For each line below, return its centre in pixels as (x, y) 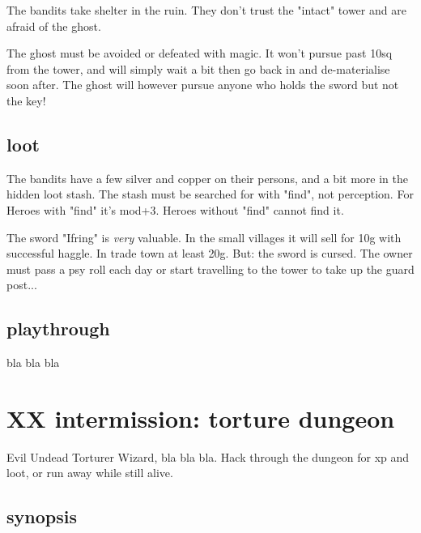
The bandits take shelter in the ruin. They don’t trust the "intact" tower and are (206, 10)
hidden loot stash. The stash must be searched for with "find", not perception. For (210, 194)
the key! (26, 100)
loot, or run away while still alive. (90, 473)
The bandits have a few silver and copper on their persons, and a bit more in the (207, 178)
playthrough (58, 328)
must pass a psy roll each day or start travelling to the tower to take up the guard (210, 269)
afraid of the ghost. (54, 26)
